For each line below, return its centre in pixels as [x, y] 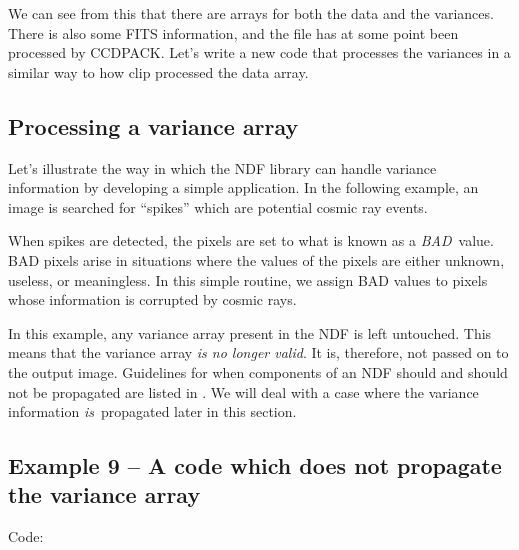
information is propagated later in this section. [152, 411]
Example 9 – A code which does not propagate [255, 465]
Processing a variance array [153, 125]
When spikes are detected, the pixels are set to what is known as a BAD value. [251, 240]
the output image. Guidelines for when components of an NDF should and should [258, 371]
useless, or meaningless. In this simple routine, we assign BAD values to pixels [248, 279]
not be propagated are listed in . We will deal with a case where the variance [243, 391]
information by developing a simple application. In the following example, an [243, 187]
